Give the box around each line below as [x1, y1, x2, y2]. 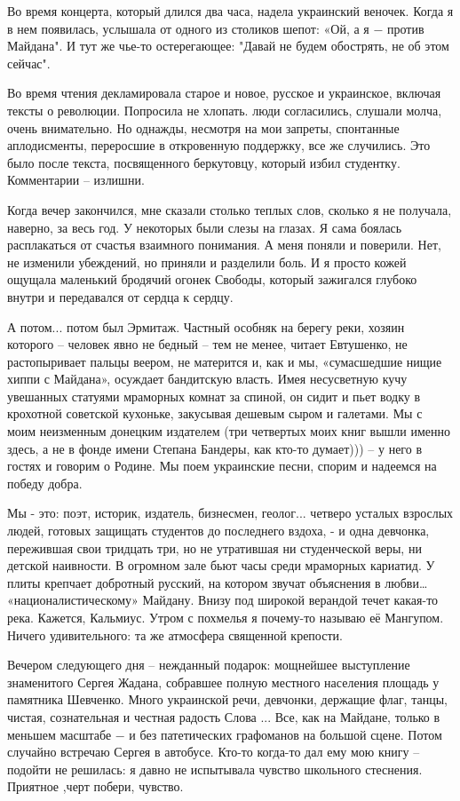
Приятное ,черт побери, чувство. [7, 777, 184, 796]
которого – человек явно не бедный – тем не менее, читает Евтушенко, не [7, 335, 408, 353]
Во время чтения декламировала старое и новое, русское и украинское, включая [7, 83, 441, 102]
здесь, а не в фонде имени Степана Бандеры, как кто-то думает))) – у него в [7, 439, 423, 457]
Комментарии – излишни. [7, 171, 145, 189]
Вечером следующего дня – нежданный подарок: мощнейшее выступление [7, 655, 410, 674]
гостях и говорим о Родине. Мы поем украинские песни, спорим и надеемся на [7, 456, 437, 475]
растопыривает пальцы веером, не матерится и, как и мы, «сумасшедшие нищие [7, 352, 442, 370]
